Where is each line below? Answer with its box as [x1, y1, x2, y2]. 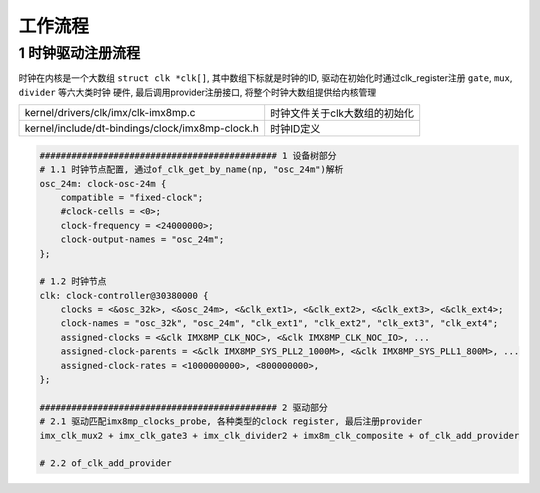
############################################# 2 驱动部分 [39, 401, 329, 413]
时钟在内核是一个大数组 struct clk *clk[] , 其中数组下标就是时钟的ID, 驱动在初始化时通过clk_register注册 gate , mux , [18, 72, 513, 84]
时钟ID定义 [270, 122, 321, 136]
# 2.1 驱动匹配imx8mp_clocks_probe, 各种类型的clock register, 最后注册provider [39, 416, 423, 427]
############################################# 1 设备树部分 [39, 150, 337, 161]
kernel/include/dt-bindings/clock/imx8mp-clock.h [24, 121, 260, 135]
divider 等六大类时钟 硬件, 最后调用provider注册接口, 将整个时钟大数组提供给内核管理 [18, 86, 377, 98]
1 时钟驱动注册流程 [18, 44, 141, 62]
